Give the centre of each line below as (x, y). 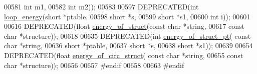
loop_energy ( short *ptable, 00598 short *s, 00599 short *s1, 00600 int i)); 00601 (127, 16)
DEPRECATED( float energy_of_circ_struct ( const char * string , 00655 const (124, 55)
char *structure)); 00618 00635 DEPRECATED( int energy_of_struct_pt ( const (127, 36)
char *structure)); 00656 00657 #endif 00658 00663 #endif (94, 65)
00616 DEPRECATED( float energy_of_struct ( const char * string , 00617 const (124, 26)
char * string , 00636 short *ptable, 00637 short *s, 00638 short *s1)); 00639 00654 (128, 45)
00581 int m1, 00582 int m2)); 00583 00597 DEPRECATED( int (101, 6)
